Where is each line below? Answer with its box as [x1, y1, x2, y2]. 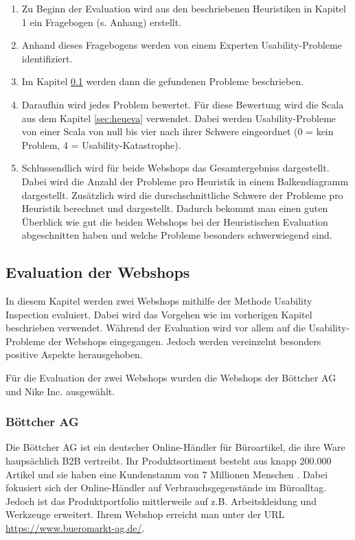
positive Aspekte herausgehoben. [5, 347, 143, 362]
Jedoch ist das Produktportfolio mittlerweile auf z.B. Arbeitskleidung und [5, 493, 317, 508]
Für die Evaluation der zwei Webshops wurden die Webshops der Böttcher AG [5, 371, 336, 385]
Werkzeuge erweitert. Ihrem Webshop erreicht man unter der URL [5, 507, 285, 521]
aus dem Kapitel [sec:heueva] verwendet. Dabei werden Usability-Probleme [21, 110, 336, 125]
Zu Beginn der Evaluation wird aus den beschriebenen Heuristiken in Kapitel [21, 1, 346, 15]
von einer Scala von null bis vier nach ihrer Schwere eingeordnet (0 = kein [21, 124, 334, 139]
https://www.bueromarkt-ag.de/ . [5, 521, 145, 535]
